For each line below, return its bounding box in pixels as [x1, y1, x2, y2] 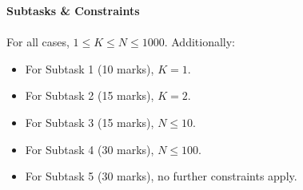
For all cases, [6, 34, 70, 50]
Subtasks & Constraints [6, 2, 140, 18]
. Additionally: [164, 34, 236, 50]
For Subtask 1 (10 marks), [25, 60, 154, 77]
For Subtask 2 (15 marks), [25, 87, 154, 104]
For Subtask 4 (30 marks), [25, 141, 154, 157]
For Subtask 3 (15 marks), [25, 113, 154, 130]
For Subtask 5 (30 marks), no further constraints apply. [25, 168, 297, 184]
